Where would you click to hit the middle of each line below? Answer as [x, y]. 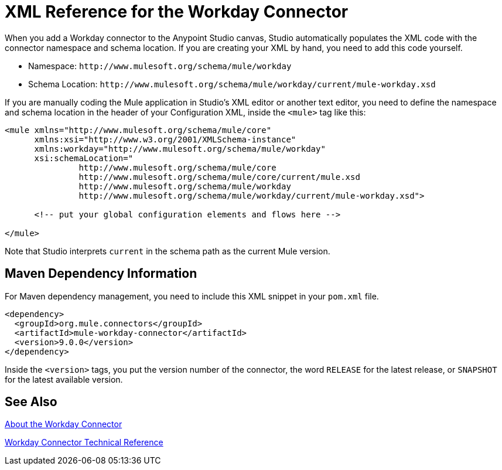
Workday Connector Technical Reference [84, 442]
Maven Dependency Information [101, 274]
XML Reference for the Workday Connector [177, 12]
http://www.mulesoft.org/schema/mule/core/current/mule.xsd [219, 177]
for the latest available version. [64, 379]
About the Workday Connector [64, 424]
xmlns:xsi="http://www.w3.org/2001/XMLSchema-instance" [165, 139]
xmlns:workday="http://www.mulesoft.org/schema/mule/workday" [180, 149]
